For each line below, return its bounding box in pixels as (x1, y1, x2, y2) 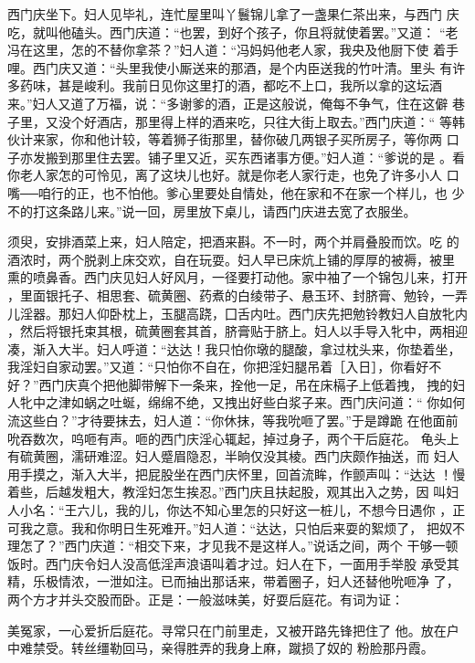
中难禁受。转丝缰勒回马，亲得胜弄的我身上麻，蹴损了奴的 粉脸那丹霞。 (7, 638, 434, 658)
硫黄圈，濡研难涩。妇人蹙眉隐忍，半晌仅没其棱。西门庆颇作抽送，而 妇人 (19, 447, 459, 466)
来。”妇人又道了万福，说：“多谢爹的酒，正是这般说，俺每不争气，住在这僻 (7, 93, 449, 112)
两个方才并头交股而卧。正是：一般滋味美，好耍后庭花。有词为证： (7, 590, 404, 608)
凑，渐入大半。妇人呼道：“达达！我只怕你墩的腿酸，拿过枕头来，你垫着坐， (7, 339, 461, 358)
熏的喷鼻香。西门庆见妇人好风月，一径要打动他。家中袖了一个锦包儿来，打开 (7, 268, 468, 287)
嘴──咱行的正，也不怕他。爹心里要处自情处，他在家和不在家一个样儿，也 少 (7, 183, 465, 202)
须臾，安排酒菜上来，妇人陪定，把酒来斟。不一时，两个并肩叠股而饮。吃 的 (7, 232, 459, 251)
